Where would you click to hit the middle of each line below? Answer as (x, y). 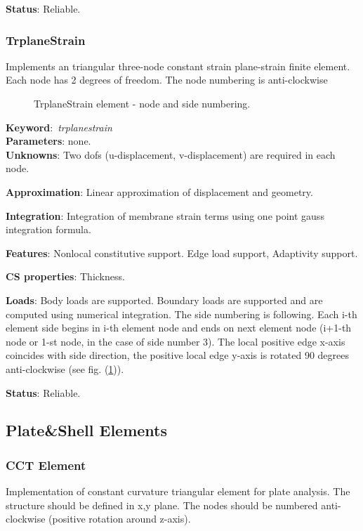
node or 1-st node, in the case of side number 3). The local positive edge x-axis (176, 341)
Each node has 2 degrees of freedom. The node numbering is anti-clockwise (167, 80)
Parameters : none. (48, 141)
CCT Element (46, 465)
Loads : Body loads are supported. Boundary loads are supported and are (164, 300)
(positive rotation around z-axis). (120, 519)
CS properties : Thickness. (65, 276)
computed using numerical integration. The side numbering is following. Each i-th (181, 314)
